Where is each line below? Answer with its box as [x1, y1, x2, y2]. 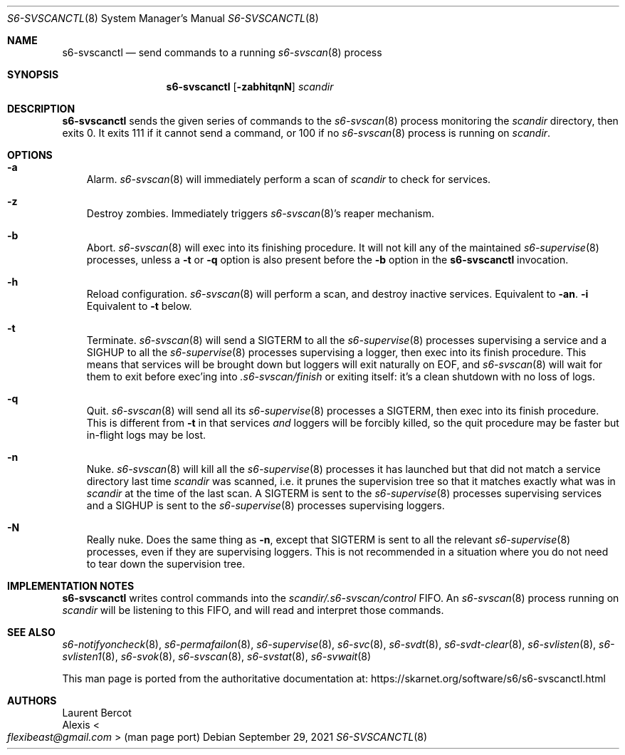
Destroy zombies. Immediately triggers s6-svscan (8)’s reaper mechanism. [86, 207, 434, 219]
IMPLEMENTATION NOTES [7, 580, 135, 592]
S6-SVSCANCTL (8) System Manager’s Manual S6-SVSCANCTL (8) [7, 12, 319, 24]
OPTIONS [7, 149, 53, 161]
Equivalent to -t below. [86, 300, 192, 312]
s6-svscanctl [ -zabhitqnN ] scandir [166, 80, 334, 93]
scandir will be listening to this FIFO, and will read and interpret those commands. [62, 604, 444, 616]
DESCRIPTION [7, 103, 75, 115]
